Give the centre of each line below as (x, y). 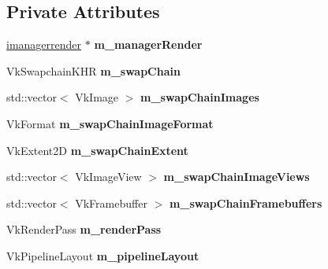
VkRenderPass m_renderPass (84, 229)
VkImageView (108, 177)
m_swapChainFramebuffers (246, 203)
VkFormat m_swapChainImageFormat (110, 123)
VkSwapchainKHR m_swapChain (93, 70)
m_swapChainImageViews (237, 177)
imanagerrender (44, 44)
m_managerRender (148, 44)
